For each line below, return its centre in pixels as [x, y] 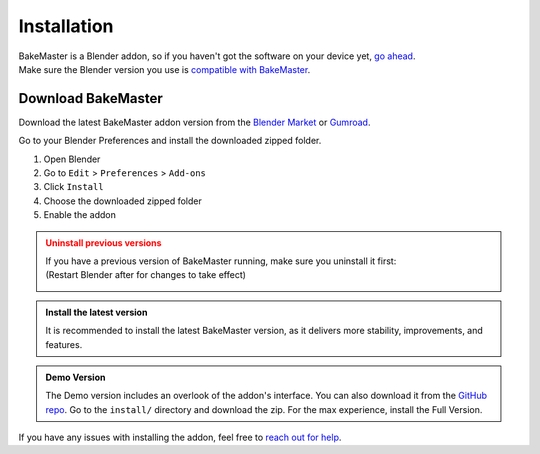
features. [64, 344]
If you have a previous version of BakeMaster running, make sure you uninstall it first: [221, 261]
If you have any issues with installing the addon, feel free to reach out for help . [180, 437]
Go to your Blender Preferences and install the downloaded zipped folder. [170, 141]
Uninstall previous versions [103, 242]
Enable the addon [80, 215]
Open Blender [72, 159]
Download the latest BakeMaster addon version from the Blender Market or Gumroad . [194, 122]
